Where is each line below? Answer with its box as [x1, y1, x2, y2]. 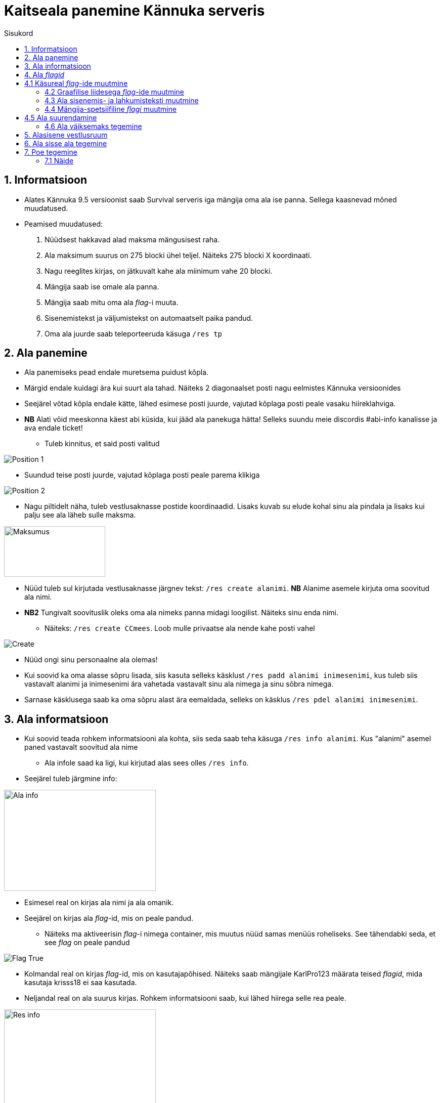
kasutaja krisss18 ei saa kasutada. [24, 978, 137, 987]
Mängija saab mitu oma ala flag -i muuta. [45, 298, 179, 307]
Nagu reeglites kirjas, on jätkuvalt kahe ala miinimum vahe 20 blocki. [45, 266, 273, 275]
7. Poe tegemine [24, 147, 77, 156]
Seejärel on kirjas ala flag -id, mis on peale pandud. [24, 914, 194, 923]
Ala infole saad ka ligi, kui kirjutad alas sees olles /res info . [45, 758, 249, 768]
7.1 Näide [45, 156, 74, 165]
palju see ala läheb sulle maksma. [24, 511, 136, 520]
